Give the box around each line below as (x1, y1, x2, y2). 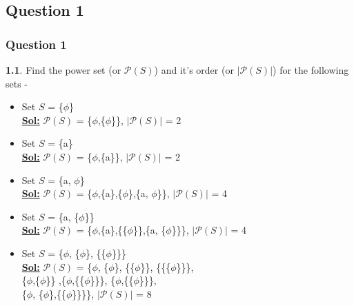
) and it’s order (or (154, 63, 234, 76)
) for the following (273, 63, 349, 76)
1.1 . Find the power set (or (6, 63, 121, 76)
